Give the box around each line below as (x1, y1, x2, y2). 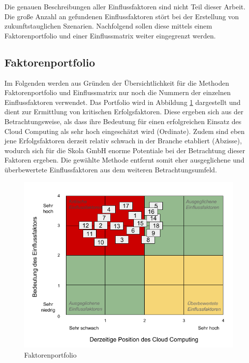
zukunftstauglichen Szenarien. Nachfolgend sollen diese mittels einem (4, 21, 212, 31)
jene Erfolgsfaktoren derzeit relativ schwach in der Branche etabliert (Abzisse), (4, 135, 242, 146)
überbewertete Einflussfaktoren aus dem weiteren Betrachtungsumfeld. (4, 164, 217, 174)
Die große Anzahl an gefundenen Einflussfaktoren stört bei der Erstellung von (4, 11, 239, 21)
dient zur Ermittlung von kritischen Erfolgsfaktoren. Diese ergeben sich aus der (4, 106, 244, 117)
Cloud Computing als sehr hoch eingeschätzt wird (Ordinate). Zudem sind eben (4, 126, 245, 136)
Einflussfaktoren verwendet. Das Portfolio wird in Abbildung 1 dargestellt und (4, 97, 241, 107)
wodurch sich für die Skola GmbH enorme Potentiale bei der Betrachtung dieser (4, 145, 245, 155)
